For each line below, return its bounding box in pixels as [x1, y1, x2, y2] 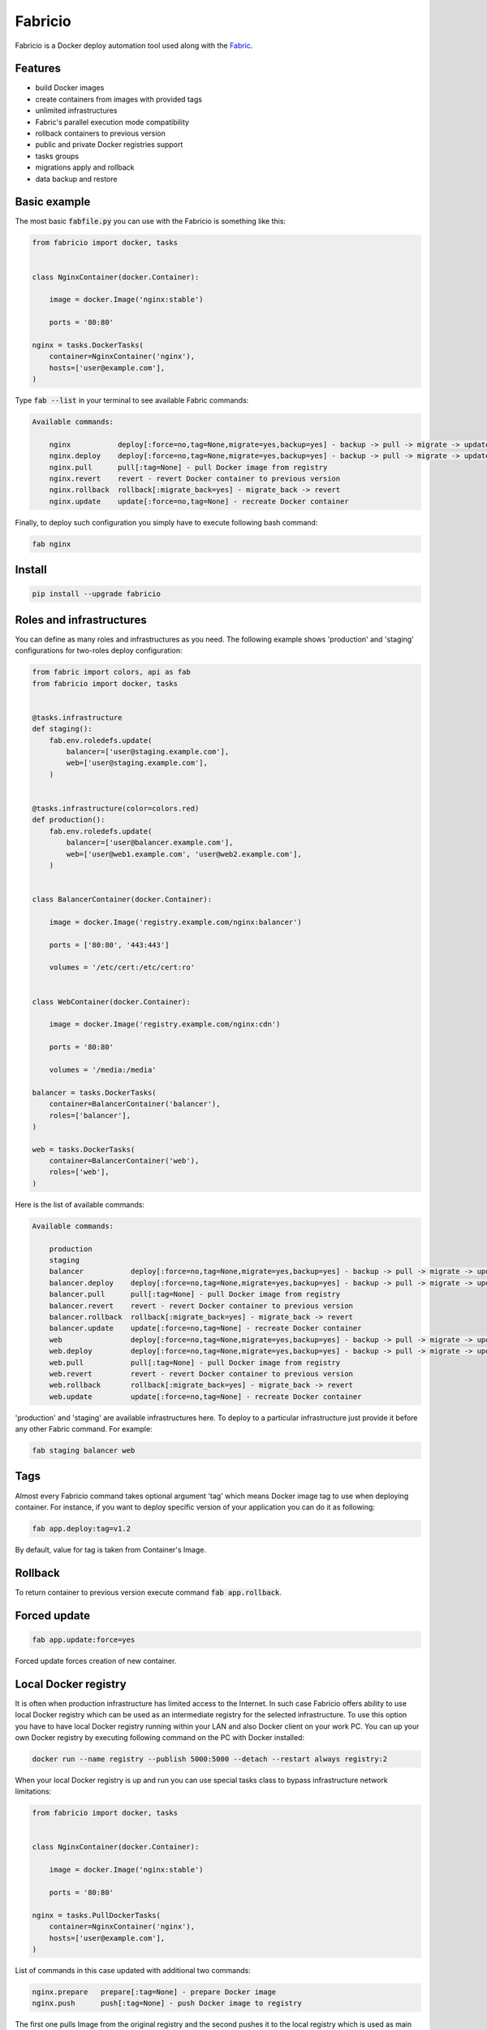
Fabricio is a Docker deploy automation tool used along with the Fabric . [15, 41, 253, 50]
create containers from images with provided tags [35, 94, 203, 104]
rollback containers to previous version [35, 128, 166, 138]
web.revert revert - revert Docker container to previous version [49, 1369, 353, 1378]
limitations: [15, 1786, 52, 1796]
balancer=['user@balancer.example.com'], [66, 838, 234, 848]
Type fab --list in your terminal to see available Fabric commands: [15, 395, 249, 405]
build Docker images [35, 83, 105, 93]
